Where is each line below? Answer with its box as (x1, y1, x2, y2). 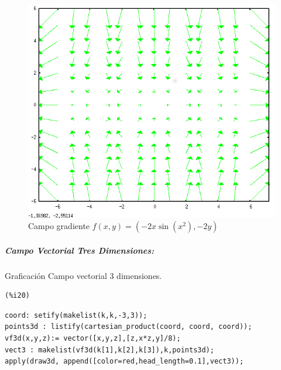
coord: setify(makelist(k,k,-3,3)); (5, 311, 148, 319)
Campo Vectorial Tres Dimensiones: (5, 244, 155, 256)
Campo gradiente (28, 220, 90, 232)
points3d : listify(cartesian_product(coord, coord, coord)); (5, 322, 252, 331)
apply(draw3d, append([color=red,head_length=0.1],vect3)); (5, 357, 244, 366)
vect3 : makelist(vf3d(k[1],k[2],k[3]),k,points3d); (5, 345, 214, 354)
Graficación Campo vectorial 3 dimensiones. (5, 269, 162, 281)
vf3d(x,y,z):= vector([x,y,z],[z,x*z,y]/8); (5, 334, 181, 343)
